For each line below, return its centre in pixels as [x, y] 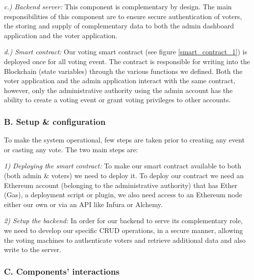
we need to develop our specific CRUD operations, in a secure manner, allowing [124, 230]
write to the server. [33, 249]
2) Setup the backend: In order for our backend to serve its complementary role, [123, 221]
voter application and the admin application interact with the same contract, [120, 81]
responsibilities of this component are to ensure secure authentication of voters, [123, 16]
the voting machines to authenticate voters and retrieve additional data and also [125, 240]
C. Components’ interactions [62, 271]
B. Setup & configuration [55, 121]
